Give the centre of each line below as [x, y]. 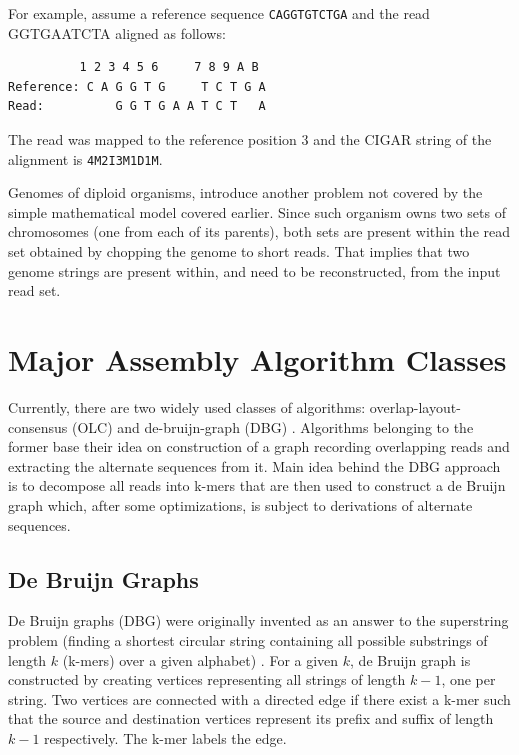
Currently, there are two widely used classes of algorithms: [187, 406]
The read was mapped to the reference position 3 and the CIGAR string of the [250, 139]
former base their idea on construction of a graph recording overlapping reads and [259, 446]
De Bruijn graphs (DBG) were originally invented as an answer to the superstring [258, 620]
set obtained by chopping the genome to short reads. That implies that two [239, 251]
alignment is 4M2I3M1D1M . [85, 158]
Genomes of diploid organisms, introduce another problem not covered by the [245, 192]
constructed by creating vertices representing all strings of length [207, 679]
